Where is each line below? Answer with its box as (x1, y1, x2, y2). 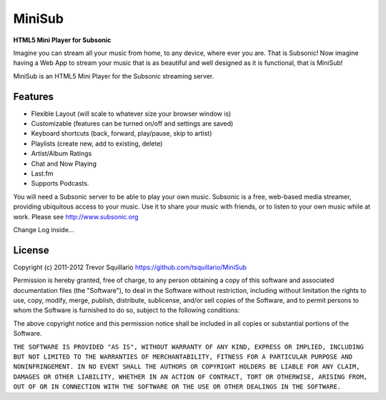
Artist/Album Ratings (31, 149, 92, 158)
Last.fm (31, 169, 54, 178)
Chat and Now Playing (31, 159, 96, 168)
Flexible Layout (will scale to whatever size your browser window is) (31, 109, 232, 118)
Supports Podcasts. (31, 179, 89, 188)
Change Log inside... (13, 225, 74, 234)
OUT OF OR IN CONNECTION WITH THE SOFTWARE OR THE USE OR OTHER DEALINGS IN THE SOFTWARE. (13, 383, 342, 391)
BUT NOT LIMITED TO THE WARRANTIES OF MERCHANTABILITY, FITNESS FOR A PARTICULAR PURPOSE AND (13, 352, 353, 361)
